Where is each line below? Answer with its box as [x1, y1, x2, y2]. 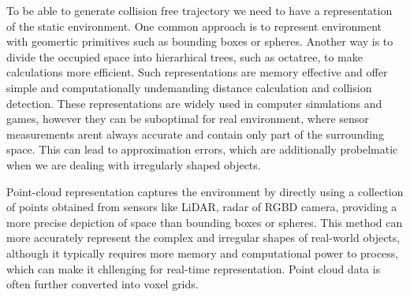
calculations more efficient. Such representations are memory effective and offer [6, 64, 388, 80]
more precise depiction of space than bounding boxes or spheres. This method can [6, 213, 403, 230]
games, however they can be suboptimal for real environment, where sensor [6, 110, 369, 127]
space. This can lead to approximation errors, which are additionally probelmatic [6, 141, 398, 158]
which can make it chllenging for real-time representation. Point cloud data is [6, 260, 381, 277]
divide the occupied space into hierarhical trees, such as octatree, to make [6, 48, 363, 65]
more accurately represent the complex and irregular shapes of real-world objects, [6, 229, 401, 246]
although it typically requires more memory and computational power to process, [6, 244, 399, 261]
